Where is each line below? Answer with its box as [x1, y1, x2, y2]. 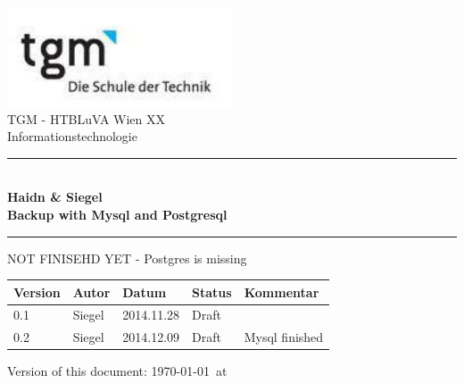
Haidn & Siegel [7, 187, 103, 206]
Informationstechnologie [7, 127, 137, 146]
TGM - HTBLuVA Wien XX [7, 109, 166, 128]
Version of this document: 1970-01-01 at [7, 362, 228, 380]
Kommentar [244, 282, 319, 301]
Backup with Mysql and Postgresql [7, 204, 228, 223]
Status [192, 282, 232, 301]
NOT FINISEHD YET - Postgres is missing [7, 248, 247, 267]
